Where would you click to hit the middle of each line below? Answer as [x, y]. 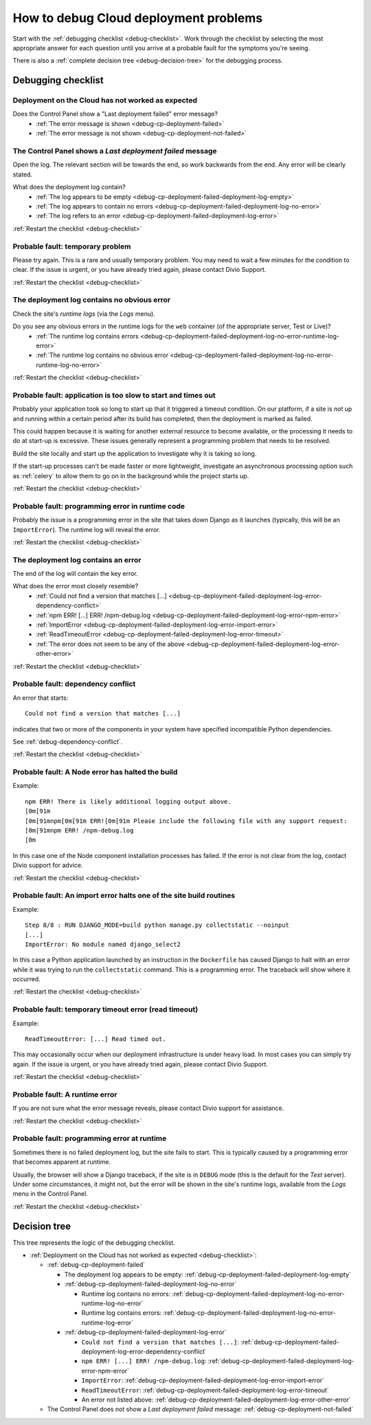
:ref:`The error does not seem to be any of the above [111, 644]
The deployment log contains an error [77, 559]
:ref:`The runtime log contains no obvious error [102, 355]
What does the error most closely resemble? [76, 586]
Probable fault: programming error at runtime [90, 1139]
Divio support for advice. [48, 865]
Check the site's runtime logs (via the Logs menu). [84, 314]
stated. [23, 174]
